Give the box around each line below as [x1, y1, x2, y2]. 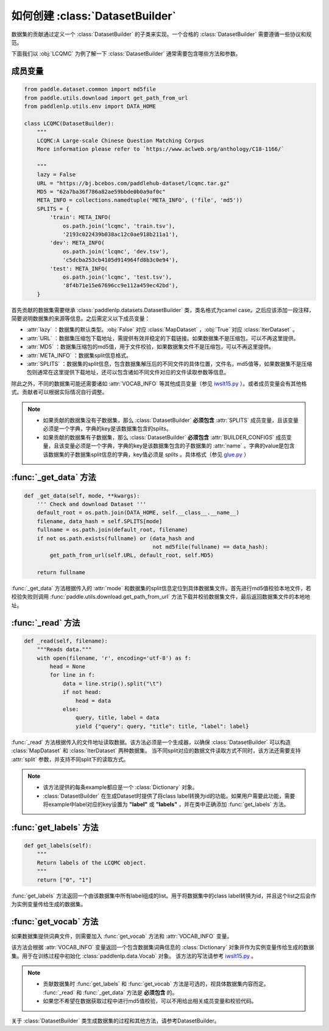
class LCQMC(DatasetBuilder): [24, 120, 115, 127]
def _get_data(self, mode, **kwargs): [24, 492, 140, 499]
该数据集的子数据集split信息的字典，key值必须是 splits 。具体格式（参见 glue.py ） [43, 451, 250, 458]
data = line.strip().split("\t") [62, 680, 163, 687]
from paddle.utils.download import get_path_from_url [24, 95, 188, 101]
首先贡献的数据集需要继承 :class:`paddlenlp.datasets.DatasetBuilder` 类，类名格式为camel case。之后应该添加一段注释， [11, 306, 315, 313]
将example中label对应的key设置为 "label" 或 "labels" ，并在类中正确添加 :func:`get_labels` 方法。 [43, 801, 289, 808]
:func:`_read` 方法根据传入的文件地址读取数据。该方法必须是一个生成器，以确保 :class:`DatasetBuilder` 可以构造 [11, 738, 291, 746]
